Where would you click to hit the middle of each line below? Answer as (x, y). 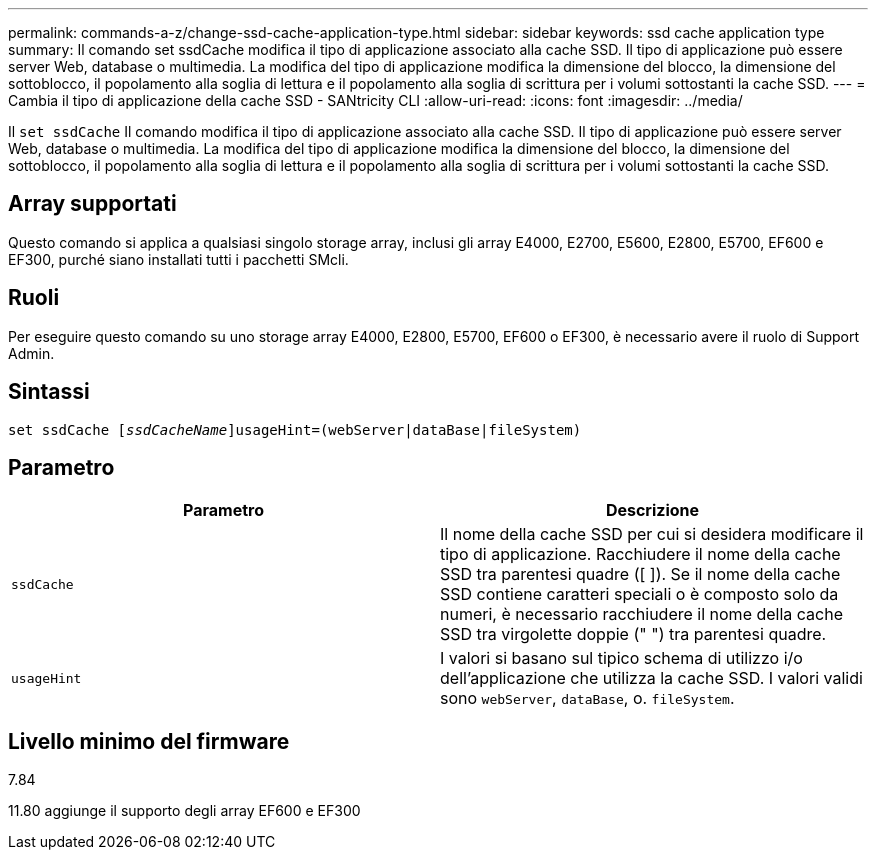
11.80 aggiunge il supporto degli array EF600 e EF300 (184, 811)
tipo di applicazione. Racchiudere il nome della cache (640, 554)
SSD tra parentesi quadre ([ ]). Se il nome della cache (640, 574)
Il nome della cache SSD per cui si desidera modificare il (652, 534)
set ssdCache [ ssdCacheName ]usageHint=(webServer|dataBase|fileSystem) (295, 429)
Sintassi (49, 392)
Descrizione (652, 510)
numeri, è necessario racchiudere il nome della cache (642, 614)
